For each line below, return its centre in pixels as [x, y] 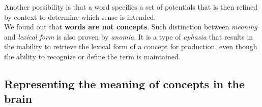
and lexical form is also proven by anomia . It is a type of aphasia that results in [129, 36]
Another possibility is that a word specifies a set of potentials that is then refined [131, 7]
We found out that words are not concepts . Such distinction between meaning [131, 27]
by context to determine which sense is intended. [80, 16]
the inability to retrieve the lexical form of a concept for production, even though [131, 46]
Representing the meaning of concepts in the [125, 83]
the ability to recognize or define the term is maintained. [92, 56]
